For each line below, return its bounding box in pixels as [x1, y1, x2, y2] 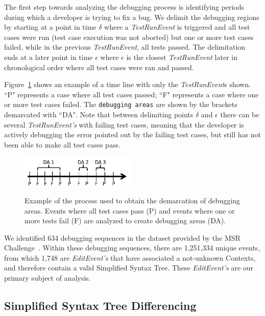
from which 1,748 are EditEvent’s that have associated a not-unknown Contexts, [4, 252, 256, 263]
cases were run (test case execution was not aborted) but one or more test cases [4, 31, 254, 42]
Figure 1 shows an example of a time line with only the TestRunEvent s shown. [4, 79, 251, 90]
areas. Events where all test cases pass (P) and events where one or [25, 205, 235, 216]
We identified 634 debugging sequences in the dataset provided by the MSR [4, 232, 240, 243]
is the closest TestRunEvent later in [126, 51, 237, 62]
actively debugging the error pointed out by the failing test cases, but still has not [4, 129, 261, 140]
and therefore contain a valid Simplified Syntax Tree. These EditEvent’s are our [4, 262, 254, 273]
